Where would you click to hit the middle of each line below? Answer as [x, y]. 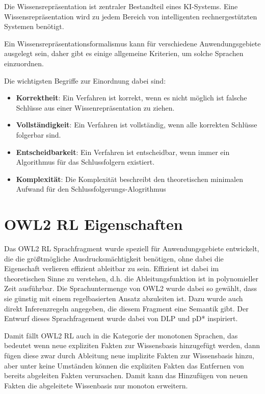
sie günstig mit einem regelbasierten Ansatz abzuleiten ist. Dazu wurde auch [124, 298]
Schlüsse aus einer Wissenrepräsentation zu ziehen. [95, 107]
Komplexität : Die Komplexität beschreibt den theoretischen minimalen [129, 179]
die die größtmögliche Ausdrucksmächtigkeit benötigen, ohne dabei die [114, 258]
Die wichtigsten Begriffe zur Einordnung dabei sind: [85, 80]
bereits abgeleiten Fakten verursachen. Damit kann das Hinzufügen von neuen [126, 375]
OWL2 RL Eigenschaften [94, 224]
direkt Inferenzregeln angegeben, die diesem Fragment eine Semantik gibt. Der [126, 308]
